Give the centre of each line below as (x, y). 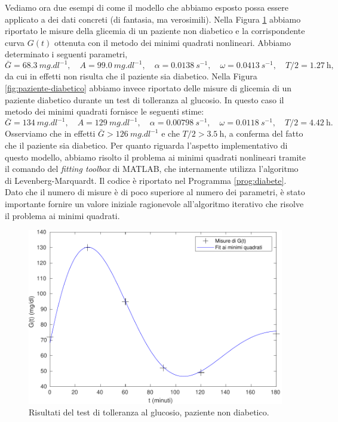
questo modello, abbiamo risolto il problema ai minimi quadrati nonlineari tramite (156, 157)
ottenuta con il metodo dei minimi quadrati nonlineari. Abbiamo (172, 42)
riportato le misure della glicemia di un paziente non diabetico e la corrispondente (155, 31)
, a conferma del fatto (264, 133)
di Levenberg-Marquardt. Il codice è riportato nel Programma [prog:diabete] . (146, 180)
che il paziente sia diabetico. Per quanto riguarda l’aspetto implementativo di (146, 145)
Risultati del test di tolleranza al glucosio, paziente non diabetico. (149, 412)
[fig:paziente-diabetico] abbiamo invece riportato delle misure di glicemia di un (148, 88)
